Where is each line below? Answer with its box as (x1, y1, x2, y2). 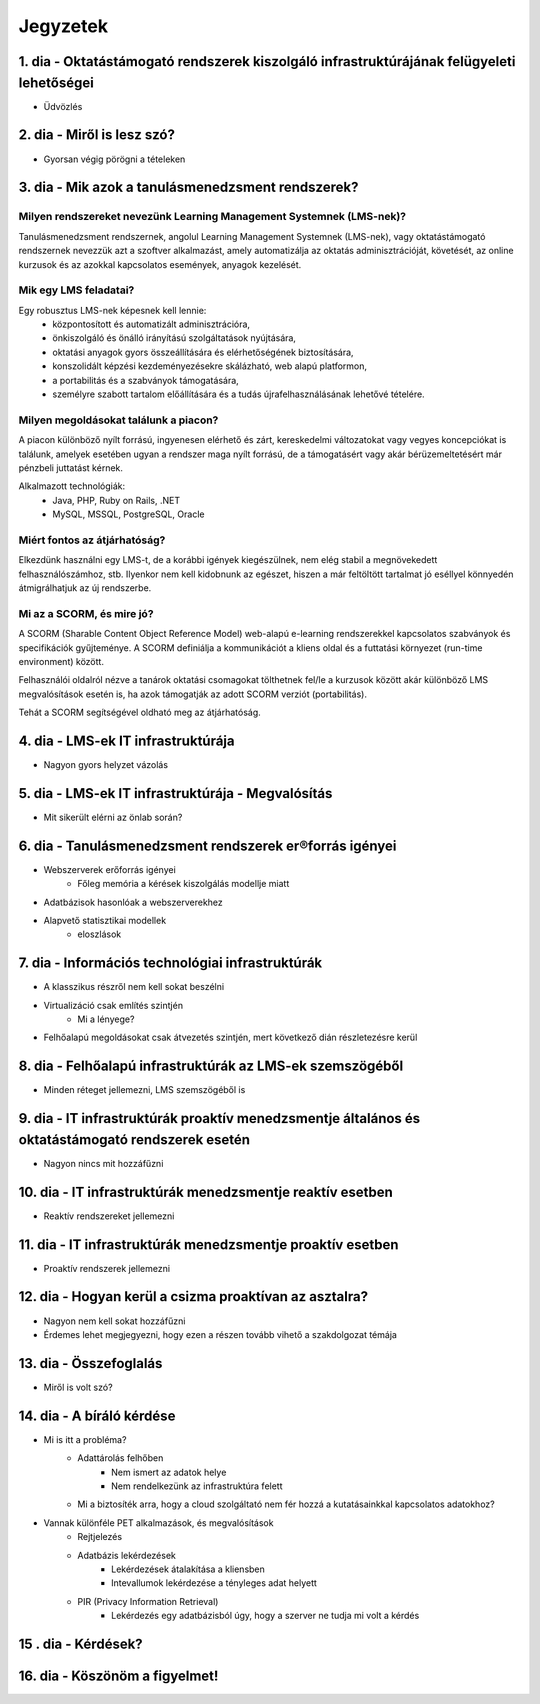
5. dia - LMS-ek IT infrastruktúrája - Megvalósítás (18, 785, 333, 802)
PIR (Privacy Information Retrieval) (77, 1595, 219, 1607)
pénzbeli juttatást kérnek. (18, 461, 124, 474)
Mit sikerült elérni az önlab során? (43, 811, 183, 823)
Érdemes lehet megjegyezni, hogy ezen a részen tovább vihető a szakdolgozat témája (43, 1328, 397, 1340)
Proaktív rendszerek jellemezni (43, 1262, 170, 1274)
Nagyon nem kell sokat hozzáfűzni (43, 1315, 186, 1327)
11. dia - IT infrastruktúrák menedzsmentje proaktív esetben (18, 1236, 399, 1253)
